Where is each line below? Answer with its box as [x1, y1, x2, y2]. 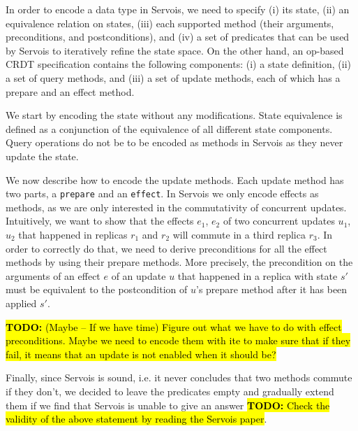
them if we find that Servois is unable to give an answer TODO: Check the [6, 397, 330, 412]
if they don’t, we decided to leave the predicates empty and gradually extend [6, 383, 334, 398]
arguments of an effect [6, 268, 100, 283]
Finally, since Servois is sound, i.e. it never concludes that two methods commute [6, 370, 352, 385]
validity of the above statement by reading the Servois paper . [6, 411, 267, 426]
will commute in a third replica [172, 227, 306, 241]
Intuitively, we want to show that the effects [6, 213, 194, 228]
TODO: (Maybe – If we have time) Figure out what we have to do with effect [6, 319, 342, 334]
